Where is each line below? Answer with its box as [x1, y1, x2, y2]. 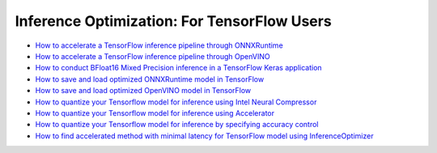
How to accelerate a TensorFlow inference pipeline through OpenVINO [35, 51, 270, 61]
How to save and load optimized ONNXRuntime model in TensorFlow [35, 74, 265, 84]
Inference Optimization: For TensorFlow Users [15, 12, 332, 30]
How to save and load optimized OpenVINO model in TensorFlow [35, 86, 252, 96]
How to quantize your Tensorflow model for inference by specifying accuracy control [35, 120, 319, 130]
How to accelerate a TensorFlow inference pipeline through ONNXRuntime [35, 40, 283, 50]
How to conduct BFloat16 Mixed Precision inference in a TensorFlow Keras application [35, 63, 323, 73]
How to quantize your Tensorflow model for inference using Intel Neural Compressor [35, 97, 317, 107]
